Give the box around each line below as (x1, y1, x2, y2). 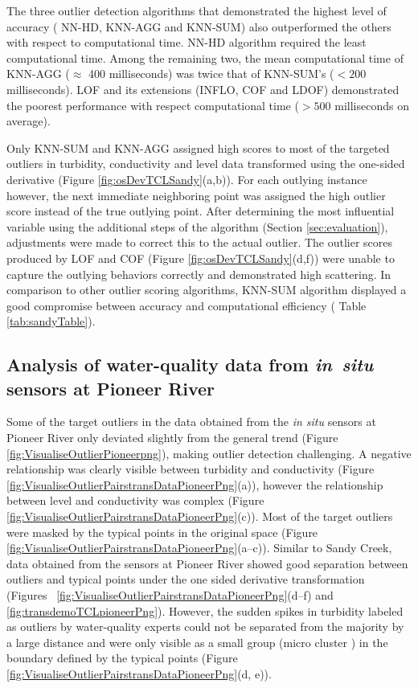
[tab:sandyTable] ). (6, 313, 96, 330)
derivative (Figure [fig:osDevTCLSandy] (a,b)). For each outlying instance (6, 170, 367, 187)
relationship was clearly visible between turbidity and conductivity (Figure (6, 461, 375, 477)
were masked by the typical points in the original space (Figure (6, 523, 318, 540)
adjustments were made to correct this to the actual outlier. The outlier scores (6, 234, 393, 251)
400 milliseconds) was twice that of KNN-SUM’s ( (88, 65, 334, 82)
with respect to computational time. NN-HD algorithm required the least (6, 34, 367, 51)
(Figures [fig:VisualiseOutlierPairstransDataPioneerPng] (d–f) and (6, 587, 334, 603)
